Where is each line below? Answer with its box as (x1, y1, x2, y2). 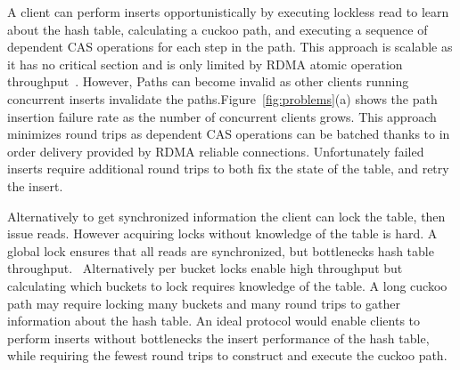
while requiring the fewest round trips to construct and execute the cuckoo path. (7, 346, 448, 365)
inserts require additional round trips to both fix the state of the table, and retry (7, 159, 449, 178)
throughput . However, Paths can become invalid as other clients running (7, 72, 409, 91)
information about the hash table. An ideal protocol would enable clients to (7, 311, 421, 330)
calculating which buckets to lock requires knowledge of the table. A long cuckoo (7, 276, 448, 294)
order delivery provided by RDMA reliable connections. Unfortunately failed (7, 141, 424, 160)
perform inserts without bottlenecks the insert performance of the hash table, (7, 328, 430, 347)
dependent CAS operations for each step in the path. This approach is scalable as (7, 37, 453, 56)
